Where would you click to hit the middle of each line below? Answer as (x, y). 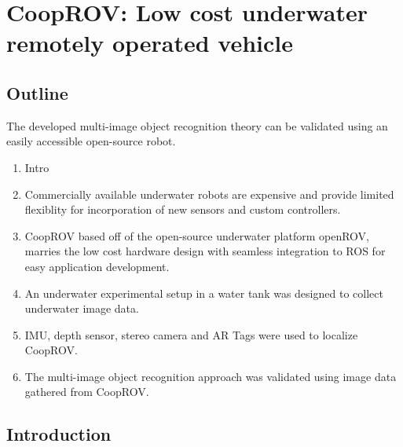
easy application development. (97, 266)
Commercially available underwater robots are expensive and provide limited (209, 194)
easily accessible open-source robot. (91, 141)
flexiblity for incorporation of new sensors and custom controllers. (183, 209)
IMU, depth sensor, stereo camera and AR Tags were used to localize (191, 334)
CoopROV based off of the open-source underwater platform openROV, (197, 235)
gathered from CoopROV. (87, 392)
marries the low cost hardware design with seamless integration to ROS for (205, 251)
